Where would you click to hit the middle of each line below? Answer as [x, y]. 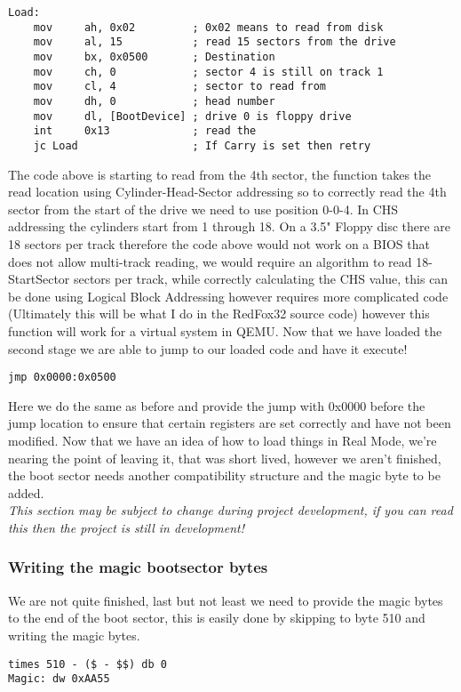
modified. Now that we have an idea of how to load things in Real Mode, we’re [223, 440]
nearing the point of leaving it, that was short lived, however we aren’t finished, [225, 458]
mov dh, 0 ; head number [154, 101]
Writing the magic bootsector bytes [138, 567]
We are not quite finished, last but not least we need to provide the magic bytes [226, 600]
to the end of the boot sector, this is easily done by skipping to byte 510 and [217, 618]
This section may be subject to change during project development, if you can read [230, 510]
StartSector [39, 279]
